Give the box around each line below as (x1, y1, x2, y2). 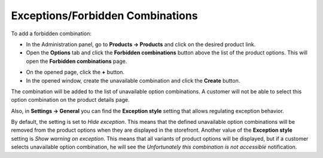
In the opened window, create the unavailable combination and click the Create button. (26, 77, 240, 84)
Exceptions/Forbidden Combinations (11, 9, 198, 22)
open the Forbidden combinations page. (26, 57, 127, 65)
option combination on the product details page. (11, 96, 130, 104)
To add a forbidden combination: (11, 30, 92, 37)
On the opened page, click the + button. (26, 69, 125, 76)
